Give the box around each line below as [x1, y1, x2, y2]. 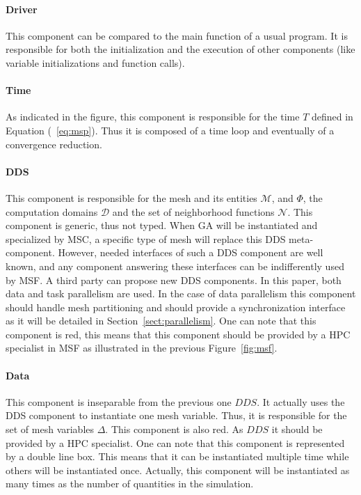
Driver [6, 1, 38, 16]
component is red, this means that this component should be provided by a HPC [6, 327, 351, 341]
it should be [271, 422, 323, 437]
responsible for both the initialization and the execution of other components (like [6, 42, 355, 56]
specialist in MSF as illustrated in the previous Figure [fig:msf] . [6, 340, 278, 355]
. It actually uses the [257, 394, 345, 409]
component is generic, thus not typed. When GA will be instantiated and [6, 218, 318, 233]
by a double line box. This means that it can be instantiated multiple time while [6, 449, 349, 464]
